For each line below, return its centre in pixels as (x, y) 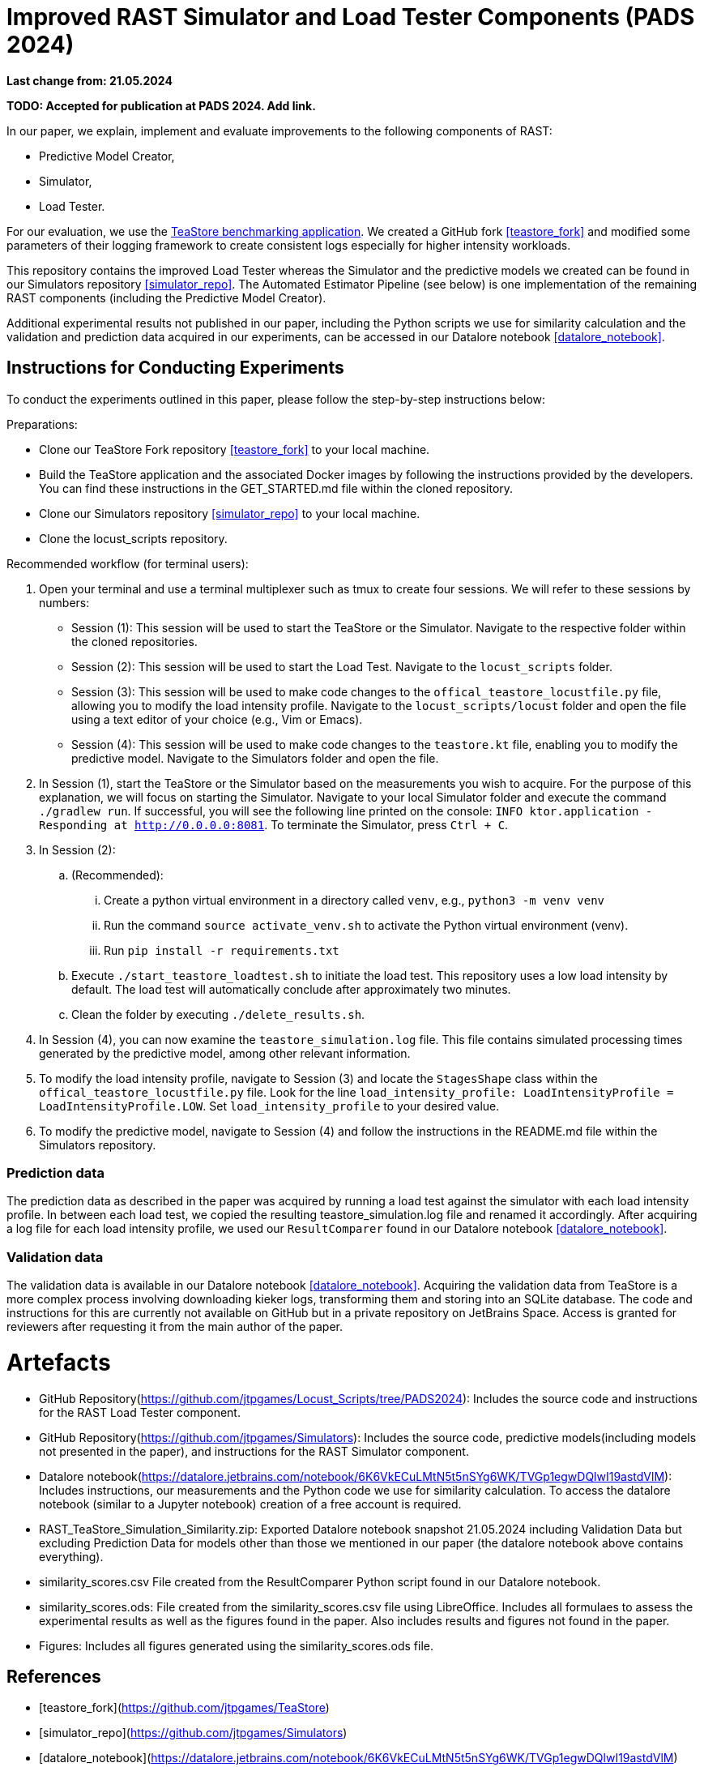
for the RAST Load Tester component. (140, 1412)
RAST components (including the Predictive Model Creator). (166, 297)
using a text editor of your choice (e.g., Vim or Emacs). (217, 719)
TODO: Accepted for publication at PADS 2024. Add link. (161, 105)
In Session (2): (77, 849)
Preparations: (42, 424)
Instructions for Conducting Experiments (175, 368)
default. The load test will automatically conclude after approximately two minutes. (291, 989)
